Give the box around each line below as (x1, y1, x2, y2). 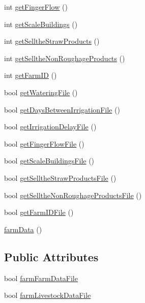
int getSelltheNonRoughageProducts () (4, 52, 125, 63)
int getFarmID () (4, 70, 57, 80)
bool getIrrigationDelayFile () (4, 121, 97, 132)
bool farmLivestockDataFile (4, 290, 91, 300)
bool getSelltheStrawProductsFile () (4, 172, 117, 183)
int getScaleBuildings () (4, 18, 78, 29)
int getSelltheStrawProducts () (4, 36, 100, 46)
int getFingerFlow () (4, 2, 68, 12)
